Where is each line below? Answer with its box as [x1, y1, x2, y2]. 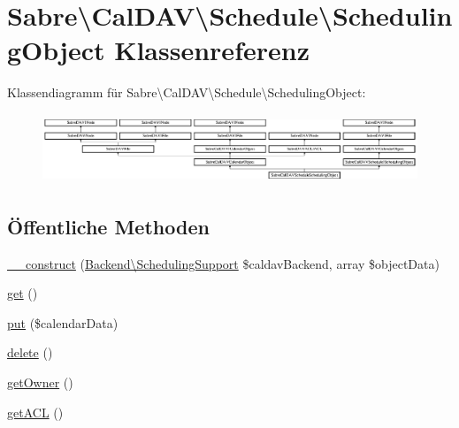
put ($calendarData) [7, 313, 119, 332]
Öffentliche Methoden [7, 212, 210, 240]
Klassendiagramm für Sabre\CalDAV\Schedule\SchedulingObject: [7, 83, 366, 102]
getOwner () [7, 373, 73, 392]
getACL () [7, 402, 64, 421]
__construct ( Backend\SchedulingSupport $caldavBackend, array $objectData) [7, 254, 440, 272]
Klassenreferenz [114, 32, 310, 68]
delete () [7, 343, 53, 362]
